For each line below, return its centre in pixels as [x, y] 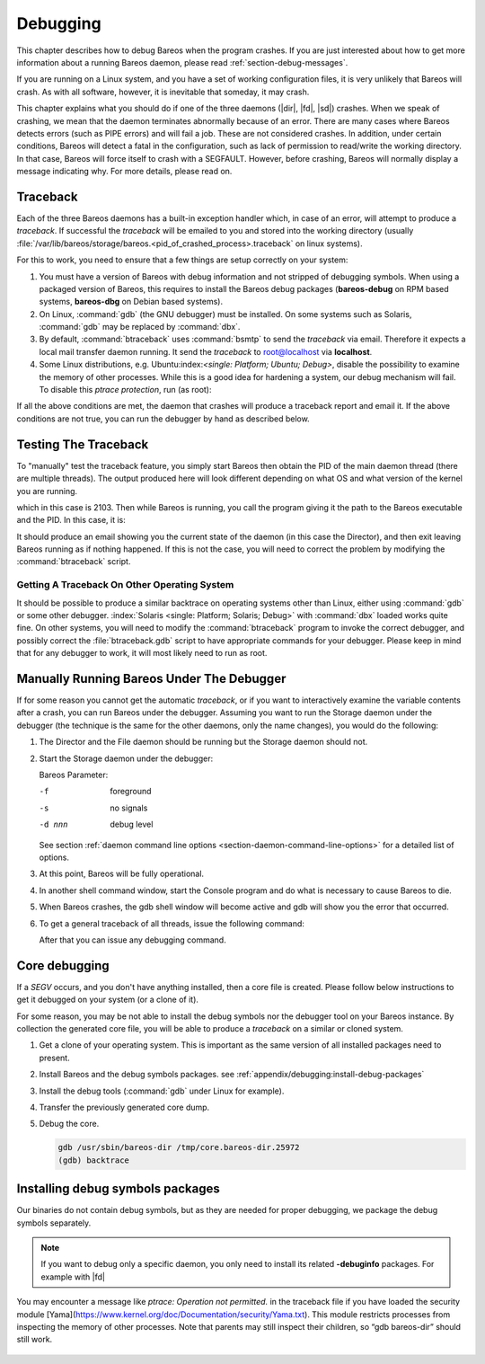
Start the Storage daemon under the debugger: [126, 758]
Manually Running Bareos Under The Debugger [151, 678]
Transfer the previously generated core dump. [124, 1107]
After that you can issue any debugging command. [132, 940]
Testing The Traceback [83, 444]
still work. [35, 1340]
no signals [129, 808]
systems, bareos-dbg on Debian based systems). [131, 302]
